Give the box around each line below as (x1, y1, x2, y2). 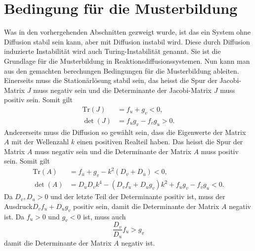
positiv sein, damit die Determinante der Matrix (73, 201, 219, 211)
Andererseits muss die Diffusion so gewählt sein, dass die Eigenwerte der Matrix (4, 126, 246, 137)
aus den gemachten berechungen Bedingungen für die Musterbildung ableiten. (4, 65, 239, 76)
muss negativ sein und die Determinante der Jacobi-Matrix (33, 84, 212, 95)
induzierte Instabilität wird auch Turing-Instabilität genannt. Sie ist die (4, 46, 221, 56)
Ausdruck (4, 201, 33, 211)
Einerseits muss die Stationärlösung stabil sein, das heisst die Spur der (4, 75, 217, 85)
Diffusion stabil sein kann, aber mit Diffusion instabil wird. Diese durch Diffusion (4, 36, 250, 46)
